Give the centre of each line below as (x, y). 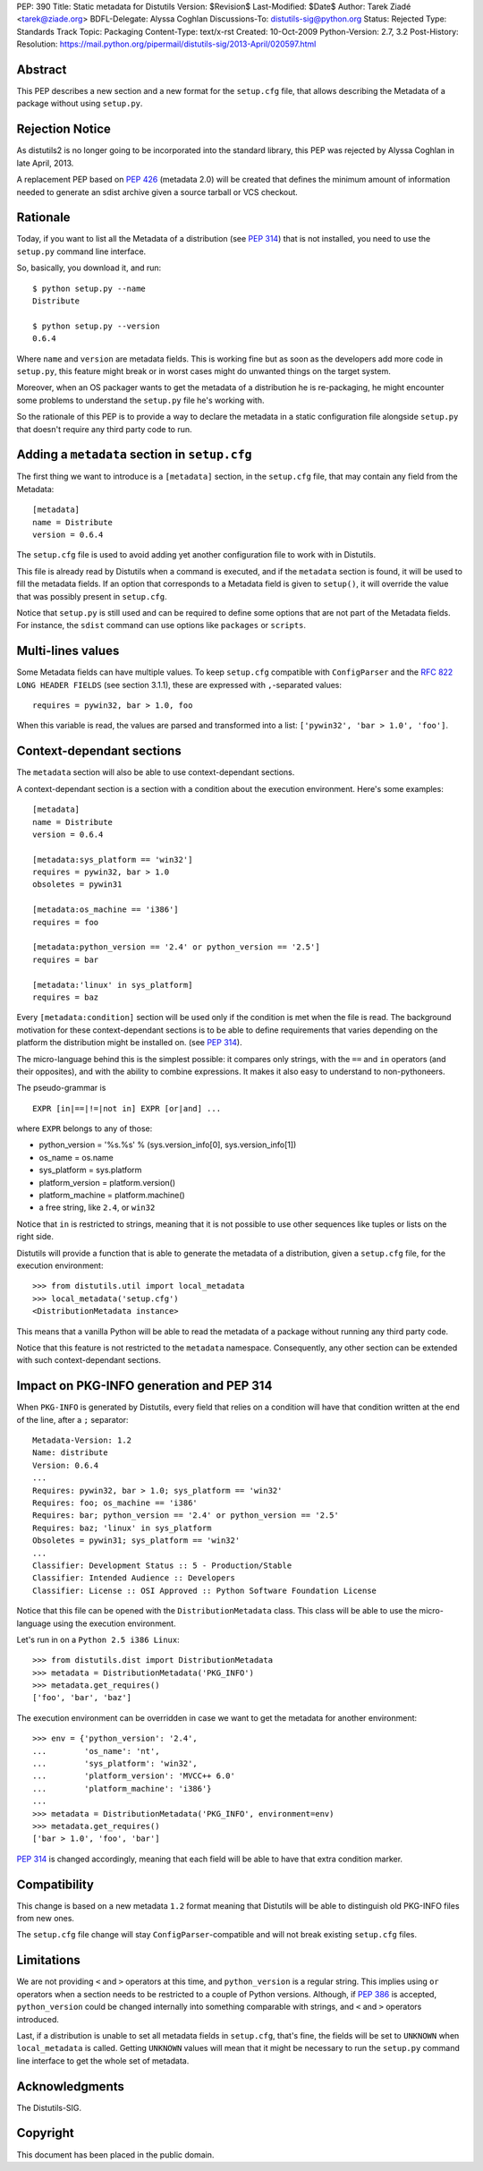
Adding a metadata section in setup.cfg (134, 455)
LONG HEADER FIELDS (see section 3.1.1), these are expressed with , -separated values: (179, 685)
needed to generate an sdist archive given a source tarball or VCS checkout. (157, 192)
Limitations (48, 1960)
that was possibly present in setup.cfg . (92, 596)
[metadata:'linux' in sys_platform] (113, 985)
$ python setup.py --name (89, 288)
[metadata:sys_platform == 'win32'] (113, 860)
